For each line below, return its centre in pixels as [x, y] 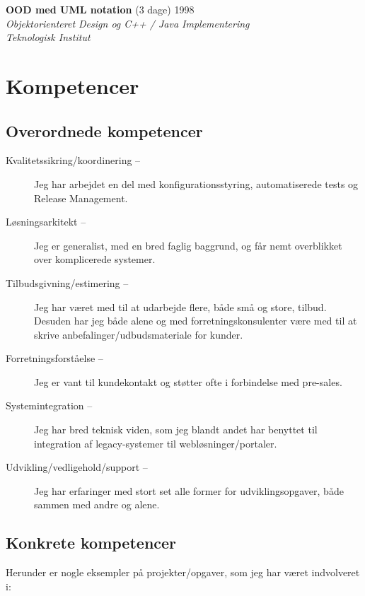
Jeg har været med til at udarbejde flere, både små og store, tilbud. [180, 306]
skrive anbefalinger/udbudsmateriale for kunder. [139, 334]
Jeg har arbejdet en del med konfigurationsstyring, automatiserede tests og [196, 183]
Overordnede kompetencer [104, 130]
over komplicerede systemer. [95, 259]
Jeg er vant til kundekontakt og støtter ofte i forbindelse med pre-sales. [188, 381]
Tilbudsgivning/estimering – [67, 282]
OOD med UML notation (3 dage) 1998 [100, 9]
